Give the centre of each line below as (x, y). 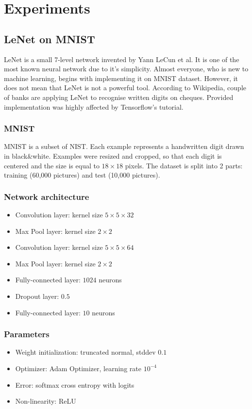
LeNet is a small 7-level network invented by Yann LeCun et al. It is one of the (122, 59)
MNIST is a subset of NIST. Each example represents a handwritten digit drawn (124, 146)
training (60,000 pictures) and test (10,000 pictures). (82, 175)
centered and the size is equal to (52, 165)
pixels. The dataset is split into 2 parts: (184, 165)
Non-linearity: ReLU (46, 401)
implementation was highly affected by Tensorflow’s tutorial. (94, 106)
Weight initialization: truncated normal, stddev (85, 352)
